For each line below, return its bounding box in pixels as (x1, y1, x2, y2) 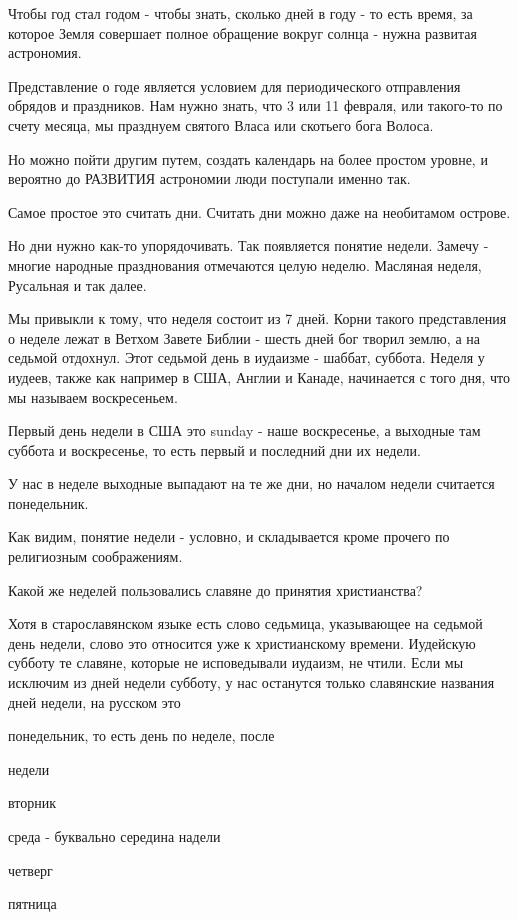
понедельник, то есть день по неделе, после (8, 725, 275, 746)
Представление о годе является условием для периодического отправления (8, 75, 461, 96)
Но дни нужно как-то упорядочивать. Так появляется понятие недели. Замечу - (8, 235, 489, 256)
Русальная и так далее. (8, 274, 147, 295)
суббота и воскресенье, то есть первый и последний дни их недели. (8, 439, 421, 460)
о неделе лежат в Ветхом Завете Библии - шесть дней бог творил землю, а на (8, 327, 480, 348)
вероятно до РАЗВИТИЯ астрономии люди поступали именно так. (8, 168, 411, 189)
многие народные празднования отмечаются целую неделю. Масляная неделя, (8, 254, 482, 275)
